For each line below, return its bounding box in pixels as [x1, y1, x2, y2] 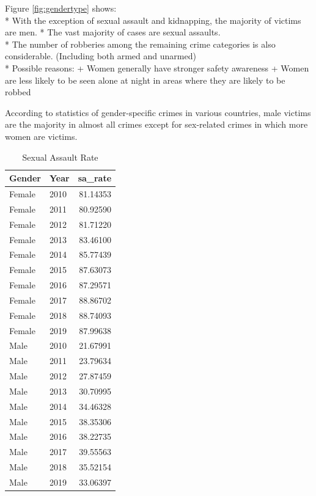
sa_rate [78, 172, 112, 184]
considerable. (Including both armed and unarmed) [5, 49, 196, 62]
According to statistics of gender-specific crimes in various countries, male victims [5, 106, 311, 119]
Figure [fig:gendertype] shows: [5, 2, 117, 14]
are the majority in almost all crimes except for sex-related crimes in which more [5, 118, 308, 131]
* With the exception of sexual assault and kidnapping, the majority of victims [5, 13, 301, 26]
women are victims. [5, 129, 78, 142]
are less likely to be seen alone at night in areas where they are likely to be [5, 73, 285, 86]
